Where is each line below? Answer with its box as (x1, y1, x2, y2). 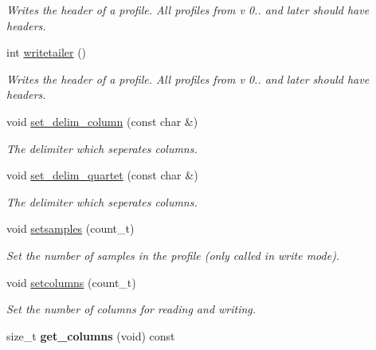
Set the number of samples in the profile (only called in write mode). (6, 246, 340, 263)
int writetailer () (6, 44, 87, 61)
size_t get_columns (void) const (6, 327, 175, 344)
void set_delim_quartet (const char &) (6, 167, 198, 183)
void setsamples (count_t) (6, 220, 135, 237)
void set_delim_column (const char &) (6, 112, 198, 129)
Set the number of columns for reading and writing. (6, 301, 257, 317)
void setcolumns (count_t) (6, 273, 136, 290)
